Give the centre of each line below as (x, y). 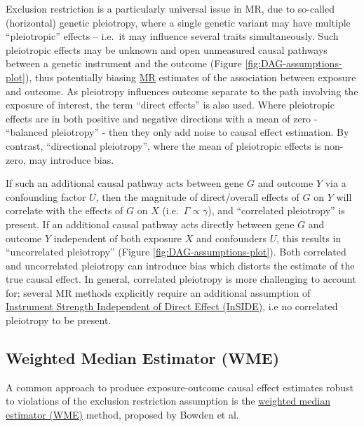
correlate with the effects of (65, 210)
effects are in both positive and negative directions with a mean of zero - (162, 118)
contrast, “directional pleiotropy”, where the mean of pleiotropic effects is (163, 145)
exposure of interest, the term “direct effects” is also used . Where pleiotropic (170, 105)
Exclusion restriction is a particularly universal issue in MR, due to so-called (170, 8)
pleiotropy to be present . (59, 320)
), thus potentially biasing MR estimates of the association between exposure (191, 77)
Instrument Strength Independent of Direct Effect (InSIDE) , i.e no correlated (172, 306)
